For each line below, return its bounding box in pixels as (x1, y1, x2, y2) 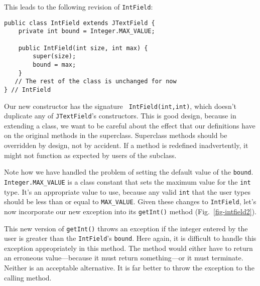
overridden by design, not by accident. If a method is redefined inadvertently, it (4, 140, 248, 151)
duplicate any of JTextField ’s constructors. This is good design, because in (4, 110, 236, 121)
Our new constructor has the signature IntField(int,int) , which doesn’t (4, 100, 236, 111)
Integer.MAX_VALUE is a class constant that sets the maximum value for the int (4, 176, 251, 187)
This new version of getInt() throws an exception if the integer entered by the (4, 223, 248, 233)
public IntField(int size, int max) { (18, 44, 148, 52)
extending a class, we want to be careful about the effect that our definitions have (4, 120, 255, 130)
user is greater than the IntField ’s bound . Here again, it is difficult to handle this (4, 233, 256, 243)
